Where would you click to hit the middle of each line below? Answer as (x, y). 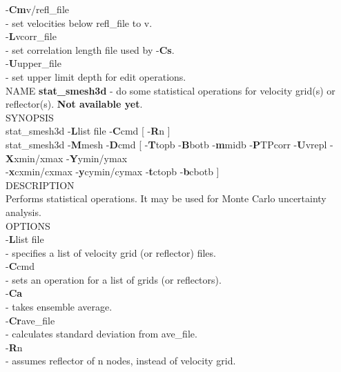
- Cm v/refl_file (37, 9)
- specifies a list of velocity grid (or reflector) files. (111, 252)
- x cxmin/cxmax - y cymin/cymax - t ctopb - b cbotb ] (113, 172)
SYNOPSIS (30, 117)
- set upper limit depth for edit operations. (96, 76)
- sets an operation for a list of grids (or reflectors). (114, 279)
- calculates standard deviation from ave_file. (101, 334)
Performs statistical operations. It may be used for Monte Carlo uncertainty (166, 198)
